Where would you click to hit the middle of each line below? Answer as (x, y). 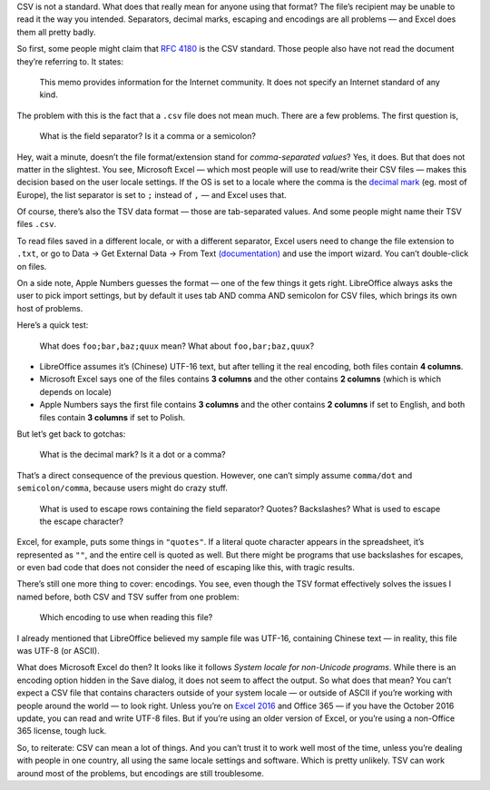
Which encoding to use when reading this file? (126, 617)
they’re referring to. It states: (70, 61)
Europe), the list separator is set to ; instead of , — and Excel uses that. (152, 194)
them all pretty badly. (56, 32)
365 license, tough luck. (62, 731)
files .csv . (37, 224)
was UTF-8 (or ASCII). (58, 651)
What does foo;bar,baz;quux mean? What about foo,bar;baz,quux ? (177, 346)
